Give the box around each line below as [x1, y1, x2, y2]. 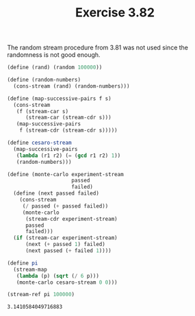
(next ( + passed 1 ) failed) [25, 241, 106, 248]
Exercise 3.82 [75, 5, 155, 21]
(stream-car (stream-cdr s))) [25, 114, 112, 121]
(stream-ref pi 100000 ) [7, 291, 75, 298]
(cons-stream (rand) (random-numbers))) [13, 82, 130, 90]
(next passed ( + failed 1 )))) [25, 247, 112, 254]
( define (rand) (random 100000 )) [7, 64, 103, 71]
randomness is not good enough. [7, 51, 101, 59]
